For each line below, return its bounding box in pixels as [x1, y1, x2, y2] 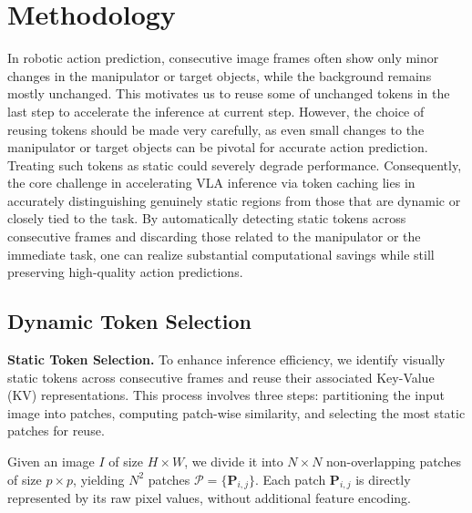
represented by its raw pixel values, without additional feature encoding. [7, 488, 411, 508]
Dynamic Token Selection [7, 307, 252, 335]
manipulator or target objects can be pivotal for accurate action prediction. [7, 138, 428, 157]
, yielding [73, 469, 125, 488]
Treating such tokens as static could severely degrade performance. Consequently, [7, 155, 462, 174]
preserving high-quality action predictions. [7, 262, 243, 282]
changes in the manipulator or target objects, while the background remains [7, 66, 432, 85]
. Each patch [255, 469, 326, 488]
